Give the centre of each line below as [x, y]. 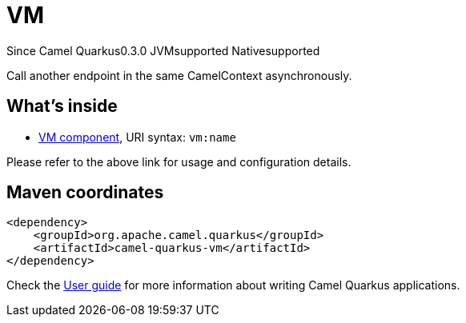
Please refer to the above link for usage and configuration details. [179, 161]
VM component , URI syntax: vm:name [137, 137]
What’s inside [62, 106]
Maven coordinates [85, 193]
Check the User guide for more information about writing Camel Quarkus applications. [233, 285]
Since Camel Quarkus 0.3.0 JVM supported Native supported [163, 50]
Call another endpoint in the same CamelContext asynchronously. [179, 75]
